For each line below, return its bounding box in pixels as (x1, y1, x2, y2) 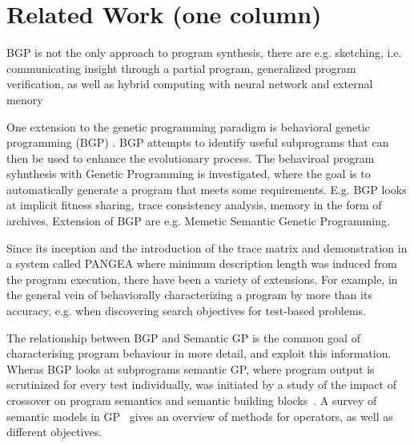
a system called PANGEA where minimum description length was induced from (6, 255, 397, 272)
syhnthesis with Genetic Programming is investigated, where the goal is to (6, 165, 371, 182)
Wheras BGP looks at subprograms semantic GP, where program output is (6, 360, 375, 377)
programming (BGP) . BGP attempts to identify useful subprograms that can (6, 134, 389, 151)
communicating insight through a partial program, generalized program (6, 59, 356, 76)
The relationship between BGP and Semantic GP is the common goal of (6, 329, 360, 346)
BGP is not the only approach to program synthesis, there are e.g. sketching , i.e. (6, 44, 402, 61)
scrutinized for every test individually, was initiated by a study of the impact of (6, 376, 396, 393)
